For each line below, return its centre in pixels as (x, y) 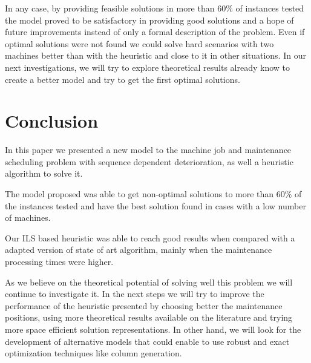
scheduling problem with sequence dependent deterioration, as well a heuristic (149, 161)
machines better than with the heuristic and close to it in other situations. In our (155, 55)
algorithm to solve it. (44, 173)
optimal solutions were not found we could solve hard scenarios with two (139, 43)
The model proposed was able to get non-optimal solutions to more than (139, 194)
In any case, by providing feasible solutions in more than (110, 8)
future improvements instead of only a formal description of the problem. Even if (155, 32)
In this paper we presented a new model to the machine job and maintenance (148, 150)
